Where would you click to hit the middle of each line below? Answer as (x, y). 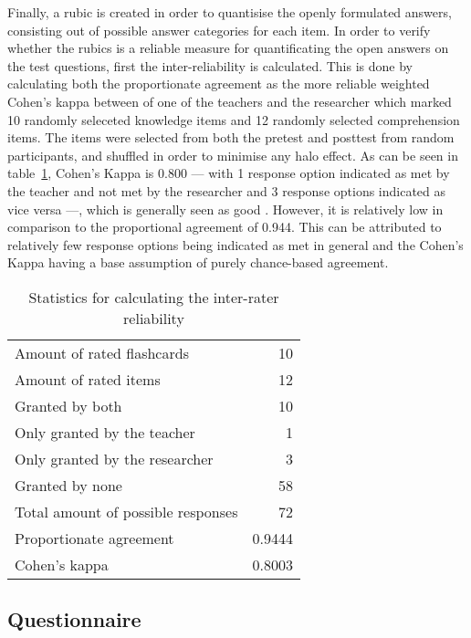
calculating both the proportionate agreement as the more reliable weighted (219, 84)
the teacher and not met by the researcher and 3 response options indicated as (227, 190)
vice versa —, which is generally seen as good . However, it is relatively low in (225, 209)
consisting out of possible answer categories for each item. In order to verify (219, 30)
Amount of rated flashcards (102, 352)
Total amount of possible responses (126, 511)
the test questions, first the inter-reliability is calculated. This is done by (210, 65)
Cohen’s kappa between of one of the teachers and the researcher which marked (230, 101)
